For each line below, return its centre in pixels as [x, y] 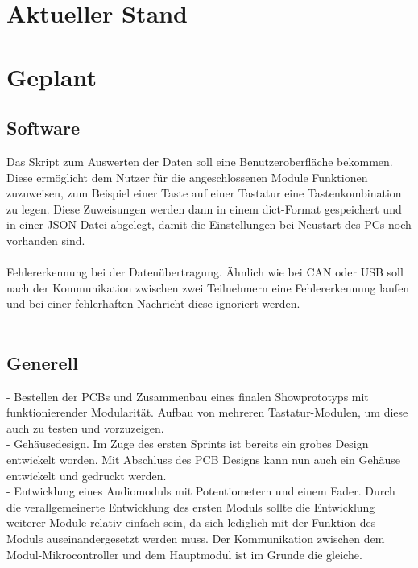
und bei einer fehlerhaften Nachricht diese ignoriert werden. [153, 303]
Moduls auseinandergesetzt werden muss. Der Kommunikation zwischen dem [196, 539]
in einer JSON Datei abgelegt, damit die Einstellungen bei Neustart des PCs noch [209, 224]
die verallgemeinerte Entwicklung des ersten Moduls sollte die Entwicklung [191, 506]
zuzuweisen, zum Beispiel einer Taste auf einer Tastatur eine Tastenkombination [204, 193]
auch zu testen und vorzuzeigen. [85, 427]
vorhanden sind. [46, 240]
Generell [42, 362]
